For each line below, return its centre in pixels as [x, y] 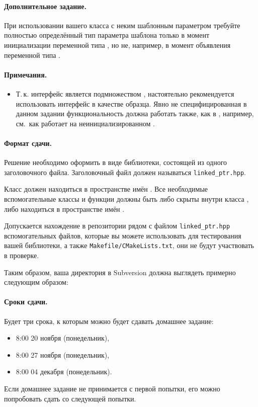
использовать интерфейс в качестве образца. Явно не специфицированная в [131, 103]
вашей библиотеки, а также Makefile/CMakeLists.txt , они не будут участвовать [129, 245]
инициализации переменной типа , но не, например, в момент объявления [117, 45]
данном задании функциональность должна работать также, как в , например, [135, 113]
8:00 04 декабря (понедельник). [64, 372]
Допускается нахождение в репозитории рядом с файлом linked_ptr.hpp [117, 226]
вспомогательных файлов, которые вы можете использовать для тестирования [123, 235]
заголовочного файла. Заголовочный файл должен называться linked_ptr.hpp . [125, 172]
